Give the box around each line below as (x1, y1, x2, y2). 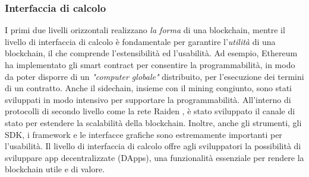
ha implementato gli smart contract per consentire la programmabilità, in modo (5, 59, 295, 70)
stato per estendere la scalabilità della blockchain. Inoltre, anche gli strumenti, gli (5, 116, 302, 128)
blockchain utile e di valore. (5, 163, 105, 175)
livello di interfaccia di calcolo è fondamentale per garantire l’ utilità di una (5, 35, 276, 47)
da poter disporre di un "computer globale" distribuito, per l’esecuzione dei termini (5, 70, 304, 82)
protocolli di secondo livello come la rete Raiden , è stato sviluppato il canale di (5, 105, 295, 117)
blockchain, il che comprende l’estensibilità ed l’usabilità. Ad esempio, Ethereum (5, 47, 298, 59)
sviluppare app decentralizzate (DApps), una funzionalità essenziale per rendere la (5, 151, 304, 163)
